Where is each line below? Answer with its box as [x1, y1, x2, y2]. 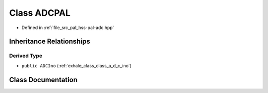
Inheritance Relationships [9, 37, 90, 46]
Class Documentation [9, 75, 78, 84]
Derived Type [9, 52, 42, 59]
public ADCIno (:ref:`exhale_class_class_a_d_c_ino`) [21, 62, 132, 68]
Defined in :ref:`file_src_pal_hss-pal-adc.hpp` [21, 25, 114, 31]
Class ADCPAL [9, 7, 70, 18]
